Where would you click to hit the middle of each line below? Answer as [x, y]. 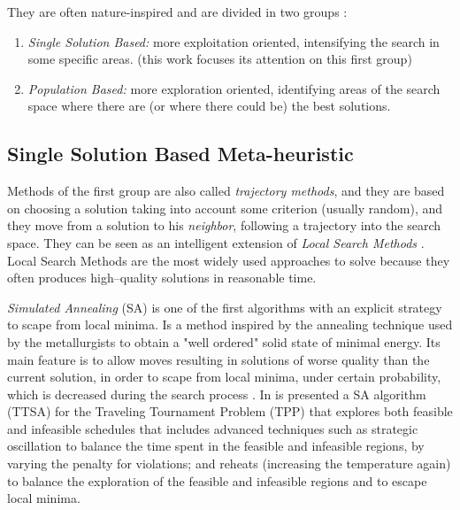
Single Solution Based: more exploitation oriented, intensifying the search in [234, 41]
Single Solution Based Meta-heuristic [180, 154]
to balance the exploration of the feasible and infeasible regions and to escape [217, 480]
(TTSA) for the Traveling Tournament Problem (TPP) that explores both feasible [230, 411]
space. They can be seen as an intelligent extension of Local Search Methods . [216, 242]
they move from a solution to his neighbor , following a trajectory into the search [224, 225]
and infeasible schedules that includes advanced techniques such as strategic [213, 428]
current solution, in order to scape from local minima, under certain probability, [224, 377]
